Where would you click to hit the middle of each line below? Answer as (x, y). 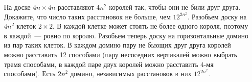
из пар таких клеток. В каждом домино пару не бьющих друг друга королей (117, 45)
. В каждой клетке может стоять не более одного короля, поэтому (150, 26)
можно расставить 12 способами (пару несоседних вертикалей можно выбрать (121, 55)
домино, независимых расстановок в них (131, 74)
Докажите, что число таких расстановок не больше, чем (87, 16)
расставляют (76, 7)
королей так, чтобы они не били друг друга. (175, 7)
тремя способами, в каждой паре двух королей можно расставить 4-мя (109, 64)
